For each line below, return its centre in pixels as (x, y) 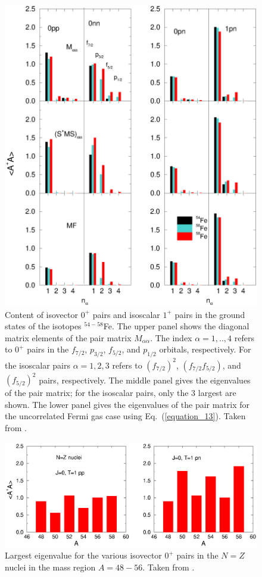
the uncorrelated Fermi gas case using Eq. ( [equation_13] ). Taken (125, 416)
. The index (171, 337)
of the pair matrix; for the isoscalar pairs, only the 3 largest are (121, 393)
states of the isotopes (43, 326)
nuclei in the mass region (50, 567)
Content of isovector (41, 314)
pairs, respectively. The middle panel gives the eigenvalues (145, 380)
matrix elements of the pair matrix (68, 337)
